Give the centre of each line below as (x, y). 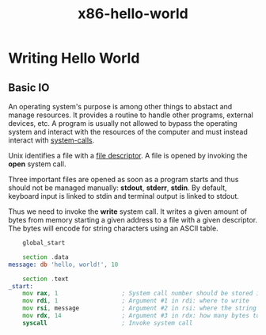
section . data (46, 257)
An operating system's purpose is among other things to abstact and (120, 107)
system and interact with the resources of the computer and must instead (128, 132)
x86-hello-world (133, 14)
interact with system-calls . (51, 140)
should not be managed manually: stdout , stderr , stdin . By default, (118, 188)
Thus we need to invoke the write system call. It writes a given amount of (128, 211)
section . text (46, 279)
